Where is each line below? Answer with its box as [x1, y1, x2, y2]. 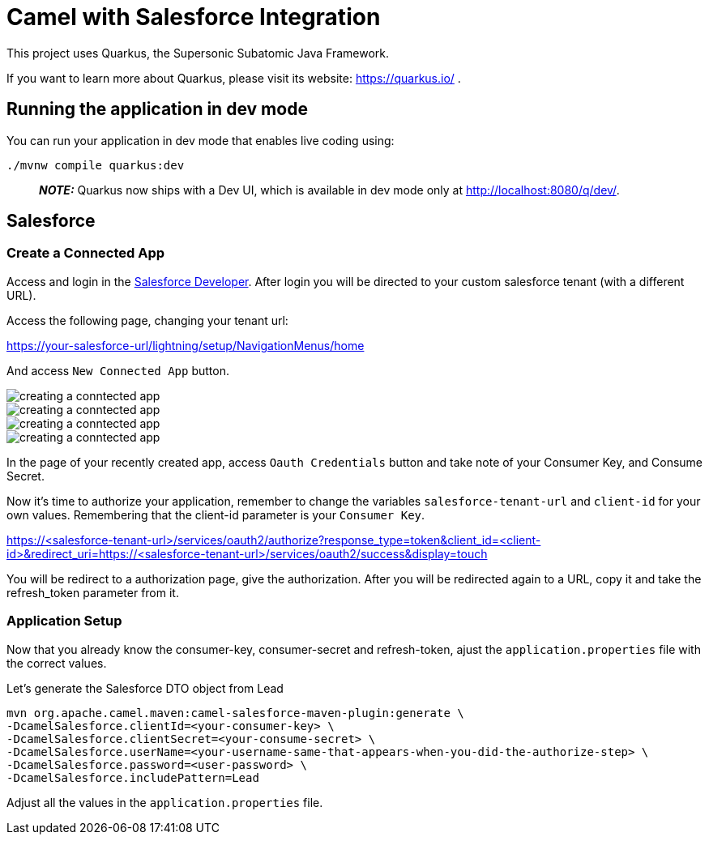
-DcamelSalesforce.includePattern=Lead [6, 771, 259, 784]
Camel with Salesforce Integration [6, 3, 381, 31]
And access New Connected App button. [6, 363, 229, 378]
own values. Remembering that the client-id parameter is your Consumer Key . [6, 507, 425, 522]
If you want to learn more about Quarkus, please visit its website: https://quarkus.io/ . [6, 70, 461, 85]
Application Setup [6, 613, 122, 630]
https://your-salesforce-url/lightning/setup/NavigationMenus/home [6, 338, 365, 352]
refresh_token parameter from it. [6, 585, 179, 600]
